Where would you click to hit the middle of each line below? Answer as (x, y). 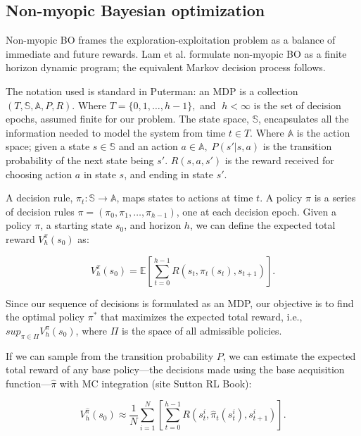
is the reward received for (279, 160)
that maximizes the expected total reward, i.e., (202, 317)
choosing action (39, 174)
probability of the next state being (80, 160)
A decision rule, (39, 198)
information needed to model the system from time (116, 132)
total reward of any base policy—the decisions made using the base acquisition (175, 369)
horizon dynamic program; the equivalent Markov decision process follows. (166, 67)
